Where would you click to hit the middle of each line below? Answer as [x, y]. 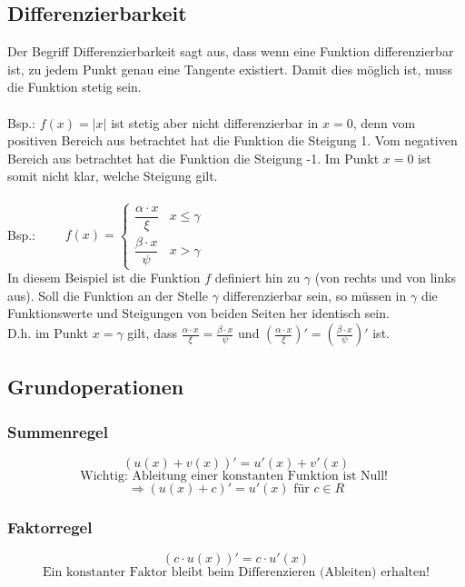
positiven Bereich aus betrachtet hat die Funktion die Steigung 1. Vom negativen [232, 140]
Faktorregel [50, 527]
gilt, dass [152, 333]
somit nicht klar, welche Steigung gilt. [113, 176]
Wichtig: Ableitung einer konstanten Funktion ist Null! [234, 476]
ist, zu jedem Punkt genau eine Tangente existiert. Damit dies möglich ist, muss [230, 69]
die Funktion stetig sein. [74, 87]
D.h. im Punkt [48, 333]
